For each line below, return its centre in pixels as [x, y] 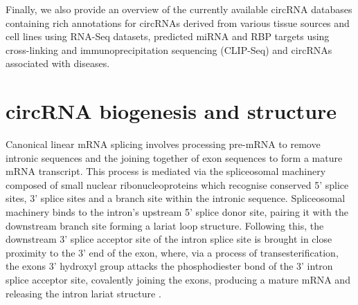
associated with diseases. [58, 63]
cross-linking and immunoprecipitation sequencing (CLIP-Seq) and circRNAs [169, 49]
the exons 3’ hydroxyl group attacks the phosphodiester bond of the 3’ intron [169, 266]
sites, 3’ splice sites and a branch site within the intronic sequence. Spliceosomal [176, 198]
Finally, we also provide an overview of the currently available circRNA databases [179, 9]
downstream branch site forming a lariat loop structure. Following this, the [165, 225]
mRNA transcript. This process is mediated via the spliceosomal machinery [166, 171]
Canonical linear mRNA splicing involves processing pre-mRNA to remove [163, 144]
